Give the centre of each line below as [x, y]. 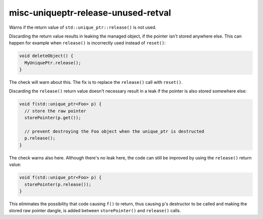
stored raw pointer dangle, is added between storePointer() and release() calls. [95, 211]
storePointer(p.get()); [53, 118]
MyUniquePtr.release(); [53, 63]
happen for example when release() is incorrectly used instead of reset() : [87, 43]
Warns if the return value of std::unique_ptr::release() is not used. [83, 27]
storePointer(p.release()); [58, 184]
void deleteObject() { [46, 56]
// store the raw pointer [55, 111]
